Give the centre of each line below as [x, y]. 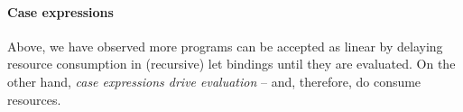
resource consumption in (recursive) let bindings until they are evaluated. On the [231, 64]
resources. [34, 99]
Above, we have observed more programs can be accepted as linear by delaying [225, 46]
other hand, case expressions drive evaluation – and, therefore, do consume [214, 81]
